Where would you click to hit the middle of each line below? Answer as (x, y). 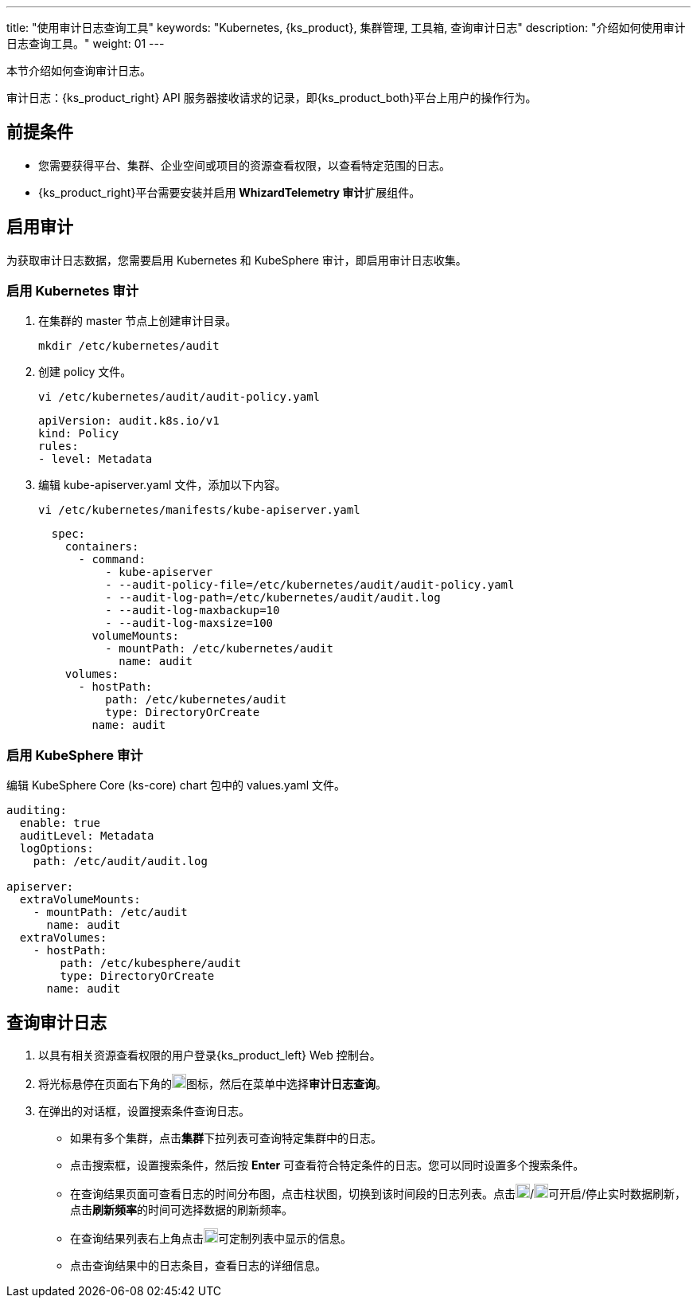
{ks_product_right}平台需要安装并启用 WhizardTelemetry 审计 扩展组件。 (230, 192)
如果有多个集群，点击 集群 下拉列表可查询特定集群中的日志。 (226, 1138)
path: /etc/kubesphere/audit (151, 963)
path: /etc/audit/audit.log (120, 862)
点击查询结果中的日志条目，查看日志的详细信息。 (198, 1266)
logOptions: (56, 849)
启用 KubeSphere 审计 (75, 755)
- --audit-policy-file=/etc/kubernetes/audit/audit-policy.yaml (310, 585)
